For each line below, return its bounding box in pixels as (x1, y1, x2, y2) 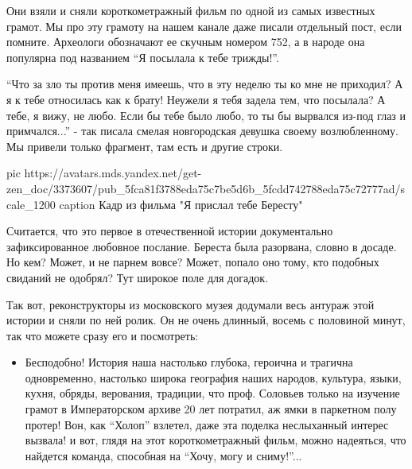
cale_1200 (6, 196, 56, 212)
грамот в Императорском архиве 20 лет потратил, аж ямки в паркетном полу (25, 401, 397, 417)
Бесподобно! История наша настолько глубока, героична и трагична (25, 354, 353, 370)
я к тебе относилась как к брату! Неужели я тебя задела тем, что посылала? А (6, 91, 386, 107)
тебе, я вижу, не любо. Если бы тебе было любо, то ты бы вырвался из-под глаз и (6, 107, 406, 123)
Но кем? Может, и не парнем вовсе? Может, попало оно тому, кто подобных (6, 254, 379, 270)
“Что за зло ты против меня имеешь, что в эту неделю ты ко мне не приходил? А (6, 76, 403, 92)
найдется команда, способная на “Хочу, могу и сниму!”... (25, 447, 302, 463)
